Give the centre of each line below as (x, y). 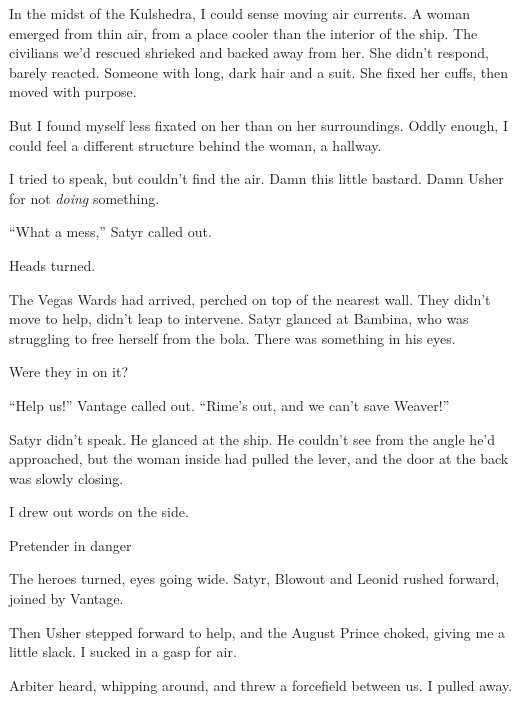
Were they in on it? (69, 371)
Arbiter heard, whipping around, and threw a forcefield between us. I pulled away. (261, 684)
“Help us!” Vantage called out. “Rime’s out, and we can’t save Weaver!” (229, 404)
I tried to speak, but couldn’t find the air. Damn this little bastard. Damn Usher (256, 178)
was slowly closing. (66, 477)
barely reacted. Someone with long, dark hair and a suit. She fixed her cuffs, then (258, 71)
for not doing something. (84, 197)
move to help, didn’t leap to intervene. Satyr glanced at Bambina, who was (239, 318)
